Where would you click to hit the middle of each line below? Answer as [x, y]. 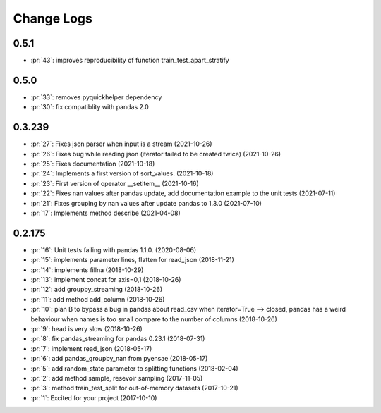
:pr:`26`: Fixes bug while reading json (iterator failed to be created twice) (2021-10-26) [156, 154]
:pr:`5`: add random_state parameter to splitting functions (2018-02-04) [135, 368]
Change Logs [53, 18]
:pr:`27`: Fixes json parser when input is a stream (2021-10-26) [121, 144]
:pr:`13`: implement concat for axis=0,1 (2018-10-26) [106, 280]
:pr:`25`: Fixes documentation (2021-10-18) [93, 164]
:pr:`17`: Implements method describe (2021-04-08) [105, 213]
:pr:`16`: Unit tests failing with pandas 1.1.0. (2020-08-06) [114, 249]
